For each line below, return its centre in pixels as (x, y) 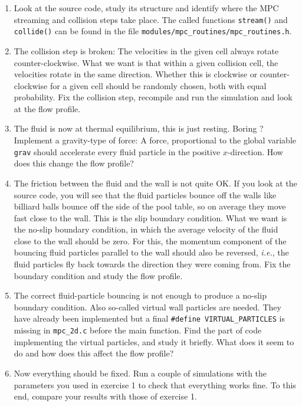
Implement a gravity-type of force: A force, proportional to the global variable (155, 140)
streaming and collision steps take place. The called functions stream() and (151, 19)
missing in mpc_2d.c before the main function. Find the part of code (138, 330)
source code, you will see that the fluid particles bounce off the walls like (145, 194)
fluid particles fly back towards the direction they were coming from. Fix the (152, 264)
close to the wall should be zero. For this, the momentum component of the (150, 240)
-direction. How (255, 151)
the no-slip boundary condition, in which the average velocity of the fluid (146, 229)
